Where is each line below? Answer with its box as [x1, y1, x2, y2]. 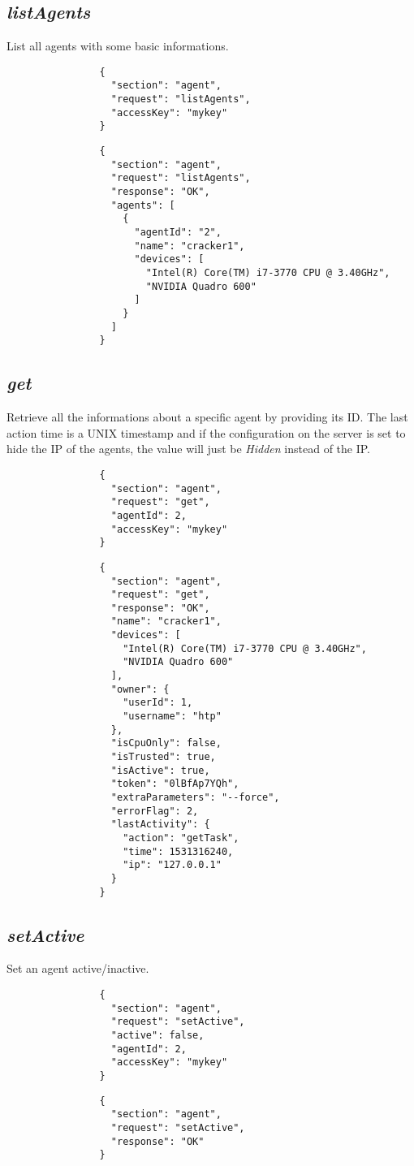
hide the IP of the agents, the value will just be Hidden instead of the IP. [6, 440, 371, 457]
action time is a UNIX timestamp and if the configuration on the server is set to [6, 424, 406, 441]
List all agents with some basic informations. [6, 37, 229, 54]
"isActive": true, [110, 764, 210, 776]
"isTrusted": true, [110, 751, 216, 763]
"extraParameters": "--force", [110, 792, 280, 803]
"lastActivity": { [110, 818, 210, 831]
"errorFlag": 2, [110, 805, 199, 817]
